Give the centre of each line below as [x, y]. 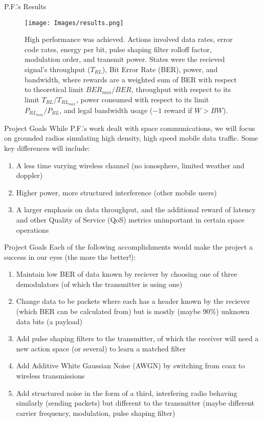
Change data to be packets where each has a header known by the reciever [133, 301]
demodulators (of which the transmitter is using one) [99, 284]
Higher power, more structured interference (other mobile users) [116, 192]
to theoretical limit [54, 89]
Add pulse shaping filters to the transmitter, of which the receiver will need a [137, 338]
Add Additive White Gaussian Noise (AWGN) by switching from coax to [130, 365]
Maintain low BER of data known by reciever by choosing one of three [127, 274]
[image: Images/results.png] [74, 23]
